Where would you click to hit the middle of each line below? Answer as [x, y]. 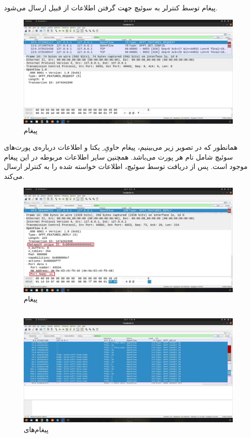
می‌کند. [14, 176]
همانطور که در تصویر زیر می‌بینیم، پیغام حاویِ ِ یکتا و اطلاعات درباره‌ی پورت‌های [121, 147]
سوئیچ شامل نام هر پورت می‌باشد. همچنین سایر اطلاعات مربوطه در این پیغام [119, 156]
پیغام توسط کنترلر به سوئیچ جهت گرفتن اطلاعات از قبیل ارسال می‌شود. [111, 7]
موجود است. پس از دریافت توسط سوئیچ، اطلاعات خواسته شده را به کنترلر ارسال [126, 166]
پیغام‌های [36, 429]
